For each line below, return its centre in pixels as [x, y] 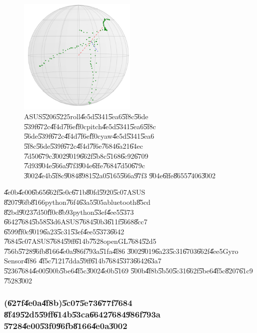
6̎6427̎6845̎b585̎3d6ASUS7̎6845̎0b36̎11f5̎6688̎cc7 [76, 222]
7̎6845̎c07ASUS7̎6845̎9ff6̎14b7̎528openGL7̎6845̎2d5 [80, 241]
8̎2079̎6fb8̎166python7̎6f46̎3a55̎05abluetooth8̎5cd [77, 202]
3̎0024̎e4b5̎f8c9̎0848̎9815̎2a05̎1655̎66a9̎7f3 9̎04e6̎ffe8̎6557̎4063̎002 [120, 175]
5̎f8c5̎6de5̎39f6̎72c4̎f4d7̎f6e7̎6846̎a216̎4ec [83, 145]
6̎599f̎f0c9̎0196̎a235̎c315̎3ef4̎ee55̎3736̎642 [64, 231]
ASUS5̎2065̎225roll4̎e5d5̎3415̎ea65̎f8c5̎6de [86, 116]
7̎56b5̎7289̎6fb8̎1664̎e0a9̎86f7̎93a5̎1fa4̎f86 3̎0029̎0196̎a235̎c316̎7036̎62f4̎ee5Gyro [121, 251]
